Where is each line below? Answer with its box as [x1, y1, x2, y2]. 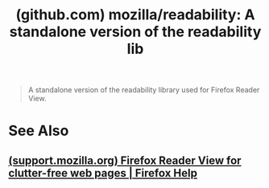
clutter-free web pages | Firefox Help [8, 166, 197, 180]
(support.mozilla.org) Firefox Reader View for [8, 153, 242, 167]
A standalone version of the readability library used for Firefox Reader [27, 85, 260, 95]
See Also [8, 122, 69, 140]
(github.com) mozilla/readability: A [15, 6, 255, 24]
